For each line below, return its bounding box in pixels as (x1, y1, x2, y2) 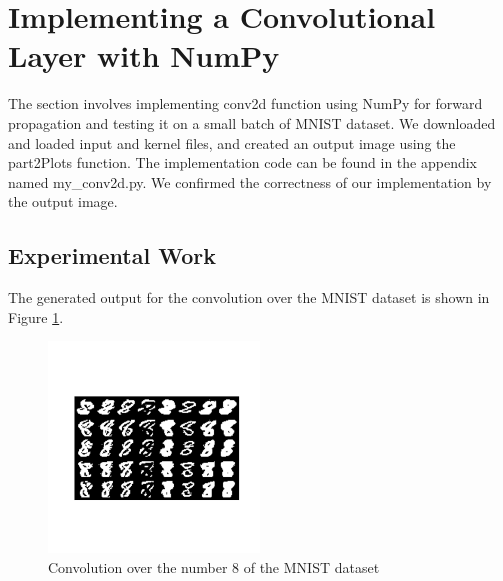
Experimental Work (8, 240, 216, 271)
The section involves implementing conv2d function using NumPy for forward (8, 93, 483, 114)
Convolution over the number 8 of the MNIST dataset (48, 556, 380, 577)
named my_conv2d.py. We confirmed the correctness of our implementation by (8, 171, 492, 192)
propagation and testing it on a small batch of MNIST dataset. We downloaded (8, 112, 496, 133)
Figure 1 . (8, 306, 64, 327)
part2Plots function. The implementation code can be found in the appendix (8, 152, 477, 173)
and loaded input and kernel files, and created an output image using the (8, 132, 456, 153)
